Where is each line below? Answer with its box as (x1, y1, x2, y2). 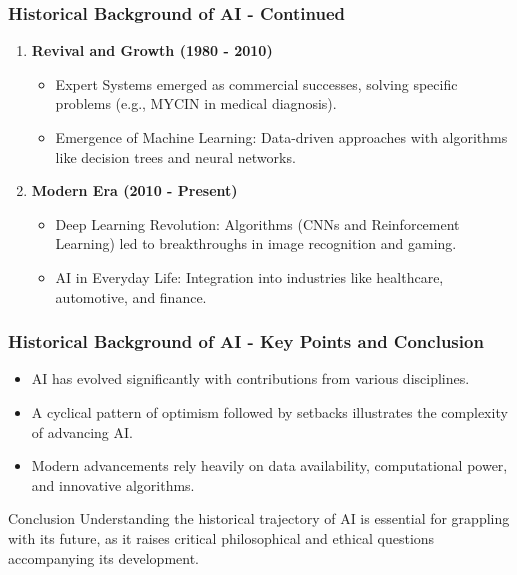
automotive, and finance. (55, 286, 207, 307)
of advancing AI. (31, 421, 133, 442)
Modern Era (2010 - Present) (31, 180, 238, 201)
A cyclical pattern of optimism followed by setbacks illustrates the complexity (31, 401, 508, 422)
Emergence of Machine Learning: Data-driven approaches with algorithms (55, 127, 508, 147)
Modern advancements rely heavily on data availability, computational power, (31, 455, 508, 476)
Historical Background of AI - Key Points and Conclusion (8, 329, 484, 354)
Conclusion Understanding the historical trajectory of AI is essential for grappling (8, 508, 510, 529)
